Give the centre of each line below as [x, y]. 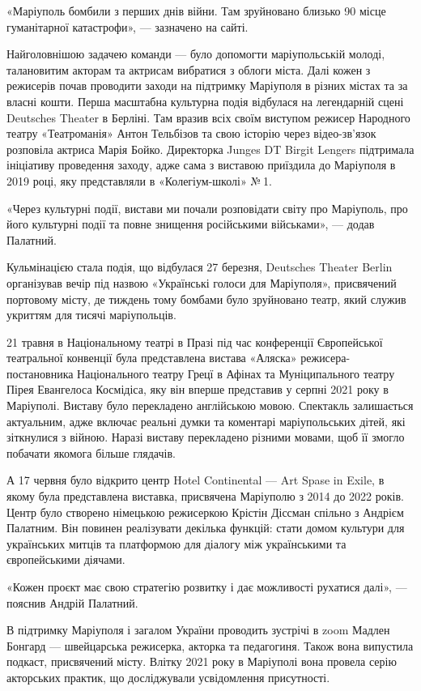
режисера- [325, 358]
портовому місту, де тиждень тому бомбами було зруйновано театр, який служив [206, 299]
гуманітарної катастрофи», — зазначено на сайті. [128, 26]
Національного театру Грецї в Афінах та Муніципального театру [236, 373]
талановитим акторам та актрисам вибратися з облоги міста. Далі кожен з [189, 69]
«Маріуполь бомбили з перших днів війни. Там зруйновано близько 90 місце [196, 11]
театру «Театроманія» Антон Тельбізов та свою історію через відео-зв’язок [191, 133]
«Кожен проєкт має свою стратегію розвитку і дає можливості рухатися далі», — [207, 586]
